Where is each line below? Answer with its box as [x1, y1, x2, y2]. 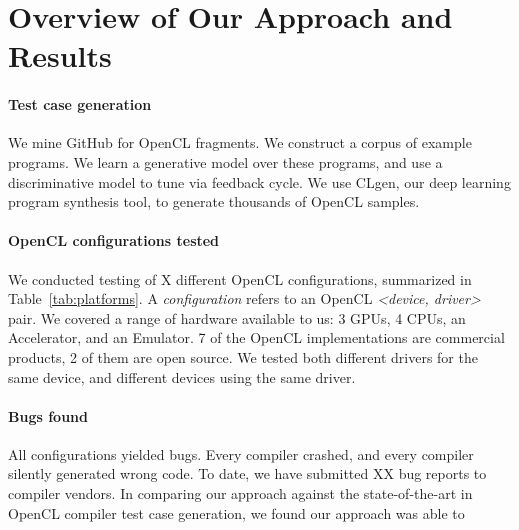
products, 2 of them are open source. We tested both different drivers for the [8, 346, 478, 367]
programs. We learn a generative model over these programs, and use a [8, 151, 443, 172]
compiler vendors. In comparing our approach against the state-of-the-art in [8, 483, 473, 504]
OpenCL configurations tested [8, 230, 220, 251]
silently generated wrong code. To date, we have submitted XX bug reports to [8, 463, 487, 484]
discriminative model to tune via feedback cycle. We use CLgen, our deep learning [8, 171, 511, 192]
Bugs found [8, 405, 88, 426]
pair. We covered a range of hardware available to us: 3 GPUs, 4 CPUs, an [8, 307, 466, 328]
